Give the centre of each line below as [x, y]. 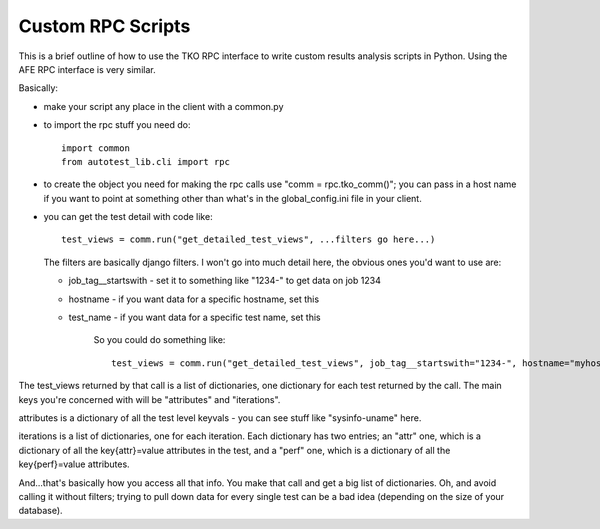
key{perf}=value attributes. [74, 464]
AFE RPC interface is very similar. [87, 69]
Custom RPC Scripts [104, 26]
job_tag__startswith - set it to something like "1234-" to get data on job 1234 [225, 281]
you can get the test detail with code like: [128, 217]
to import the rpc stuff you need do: [117, 125]
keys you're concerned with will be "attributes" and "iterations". [149, 399]
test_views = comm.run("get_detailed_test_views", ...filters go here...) [248, 239]
